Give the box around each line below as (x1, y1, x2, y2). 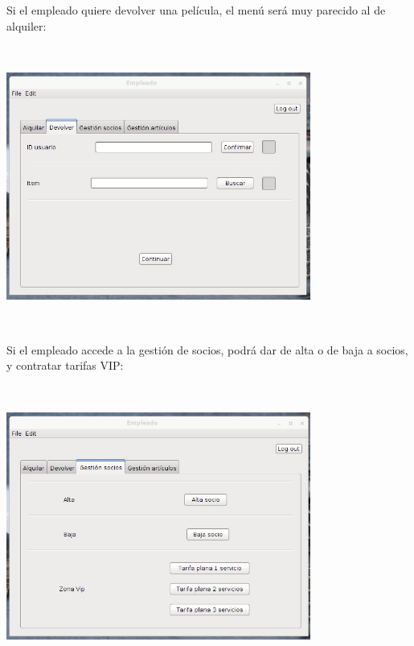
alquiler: (6, 17, 47, 34)
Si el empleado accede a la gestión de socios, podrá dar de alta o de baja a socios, (6, 341, 408, 358)
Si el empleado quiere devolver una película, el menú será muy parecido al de (6, 2, 386, 18)
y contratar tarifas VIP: (6, 357, 124, 374)
